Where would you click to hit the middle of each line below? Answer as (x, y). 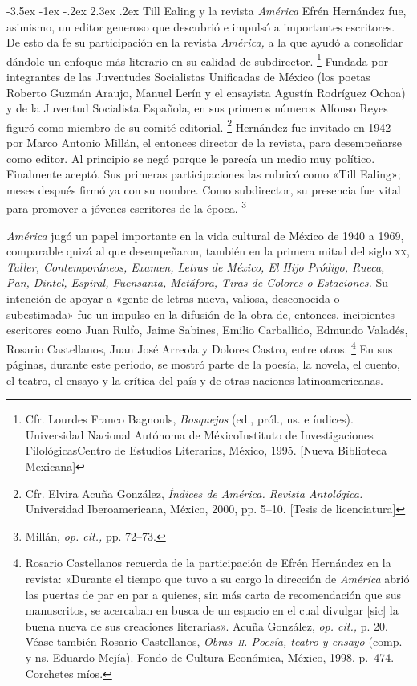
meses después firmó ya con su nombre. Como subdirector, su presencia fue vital (204, 189)
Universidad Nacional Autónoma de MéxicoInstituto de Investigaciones (199, 434)
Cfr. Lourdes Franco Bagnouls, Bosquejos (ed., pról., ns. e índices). (189, 419)
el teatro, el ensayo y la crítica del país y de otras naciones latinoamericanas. (195, 380)
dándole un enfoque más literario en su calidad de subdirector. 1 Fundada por (197, 59)
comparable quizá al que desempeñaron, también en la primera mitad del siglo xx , (208, 251)
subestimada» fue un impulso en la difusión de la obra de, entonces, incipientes (200, 314)
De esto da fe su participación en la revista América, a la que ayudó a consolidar (205, 42)
